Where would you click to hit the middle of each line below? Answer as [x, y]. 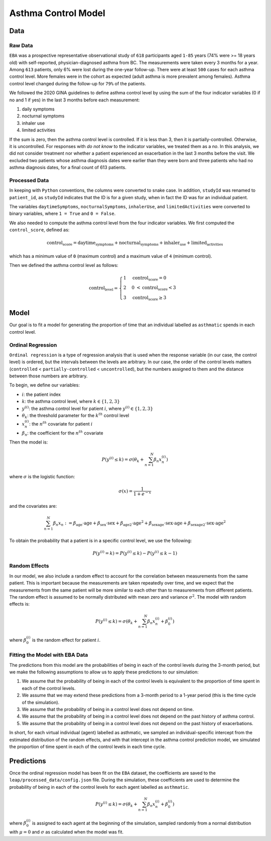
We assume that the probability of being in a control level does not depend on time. [108, 709]
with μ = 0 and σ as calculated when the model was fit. [66, 832]
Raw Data [21, 45]
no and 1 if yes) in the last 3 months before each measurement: [75, 100]
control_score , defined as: [39, 230]
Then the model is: [29, 442]
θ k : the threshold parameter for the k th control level [76, 416]
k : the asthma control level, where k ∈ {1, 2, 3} [71, 401]
